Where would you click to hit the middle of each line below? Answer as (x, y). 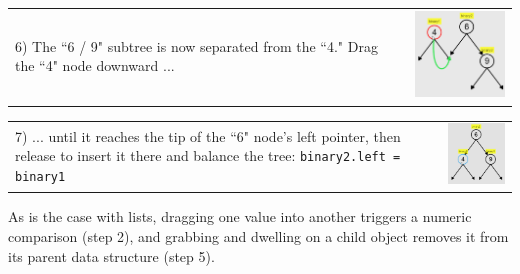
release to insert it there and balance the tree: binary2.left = (208, 155)
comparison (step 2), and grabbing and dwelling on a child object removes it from (258, 236)
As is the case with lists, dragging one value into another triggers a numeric (240, 216)
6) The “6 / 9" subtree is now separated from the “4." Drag (196, 45)
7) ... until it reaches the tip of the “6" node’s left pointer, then (208, 135)
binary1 (40, 176)
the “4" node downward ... (95, 65)
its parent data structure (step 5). (111, 255)
